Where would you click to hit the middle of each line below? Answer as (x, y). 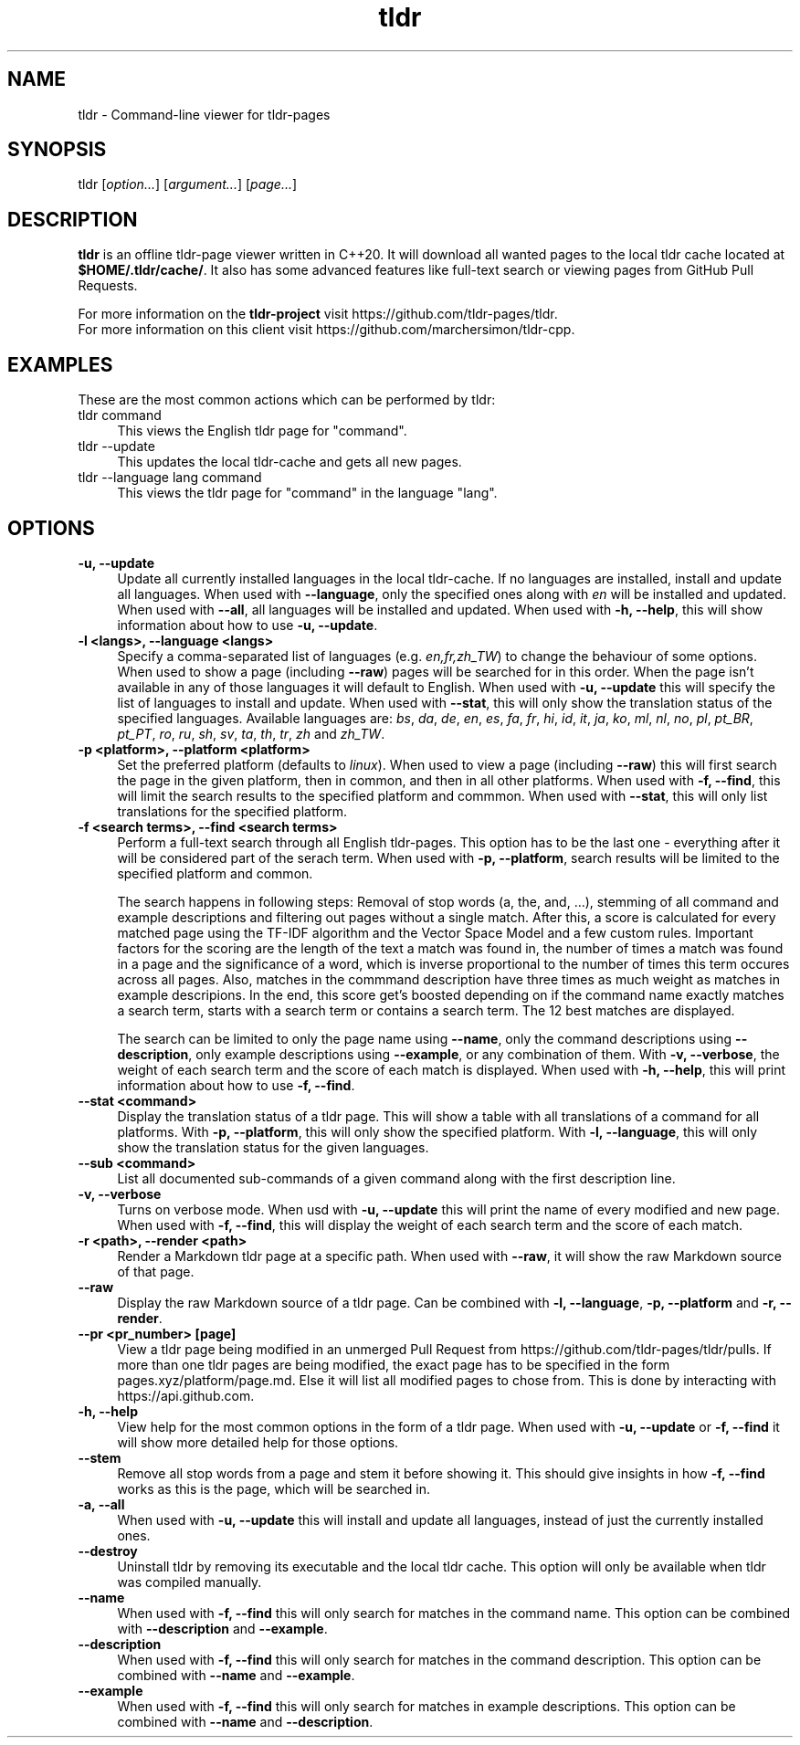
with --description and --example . (222, 1628)
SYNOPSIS (57, 150)
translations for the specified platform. (232, 811)
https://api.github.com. (186, 1395)
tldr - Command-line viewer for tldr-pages (204, 114)
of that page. (156, 1271)
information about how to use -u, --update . (247, 625)
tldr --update (116, 447)
